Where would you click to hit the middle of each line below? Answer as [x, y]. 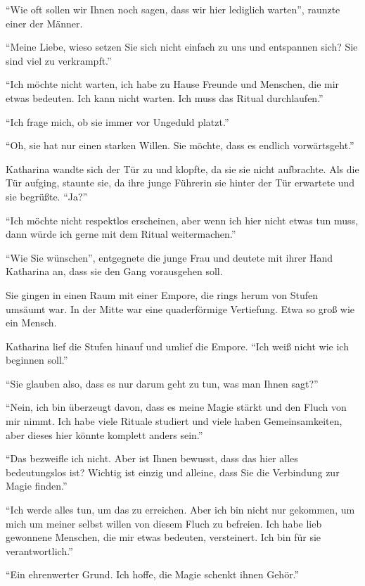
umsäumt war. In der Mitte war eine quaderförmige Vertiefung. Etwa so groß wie [180, 308]
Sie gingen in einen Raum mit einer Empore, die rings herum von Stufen [162, 294]
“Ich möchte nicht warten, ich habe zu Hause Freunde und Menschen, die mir [173, 84]
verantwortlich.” [39, 550]
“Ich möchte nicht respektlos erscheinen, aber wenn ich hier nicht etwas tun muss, [182, 220]
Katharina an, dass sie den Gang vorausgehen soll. [114, 271]
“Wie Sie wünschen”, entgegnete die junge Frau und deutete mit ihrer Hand [169, 257]
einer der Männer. [44, 23]
